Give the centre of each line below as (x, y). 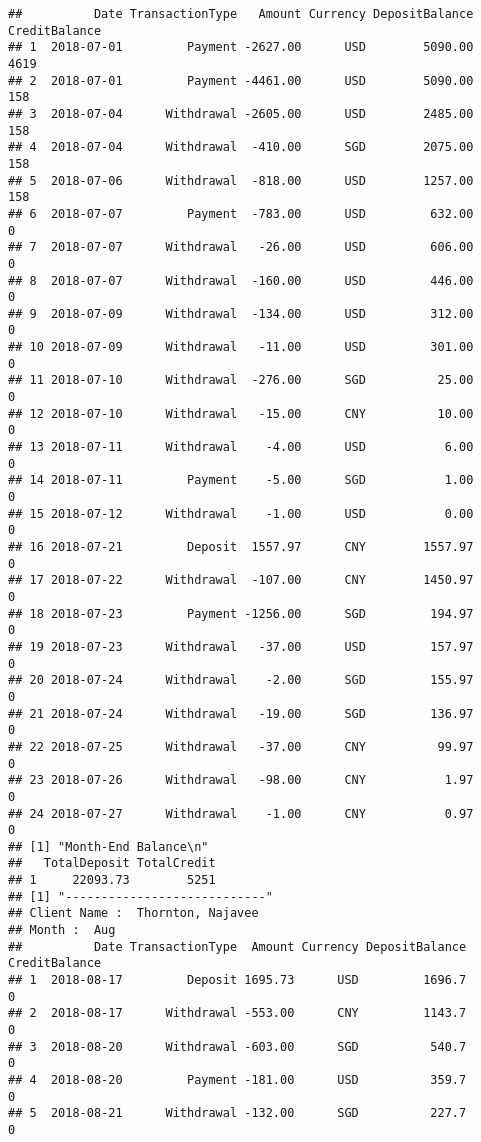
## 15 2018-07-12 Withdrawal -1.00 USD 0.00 (241, 513)
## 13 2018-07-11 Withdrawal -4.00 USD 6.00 (241, 447)
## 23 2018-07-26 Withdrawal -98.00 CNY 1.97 (241, 780)
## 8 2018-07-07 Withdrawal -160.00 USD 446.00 (241, 280)
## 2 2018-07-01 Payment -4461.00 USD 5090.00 (241, 80)
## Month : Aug (62, 930)
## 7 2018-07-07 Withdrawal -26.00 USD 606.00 (241, 247)
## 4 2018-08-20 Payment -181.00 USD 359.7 (237, 1080)
